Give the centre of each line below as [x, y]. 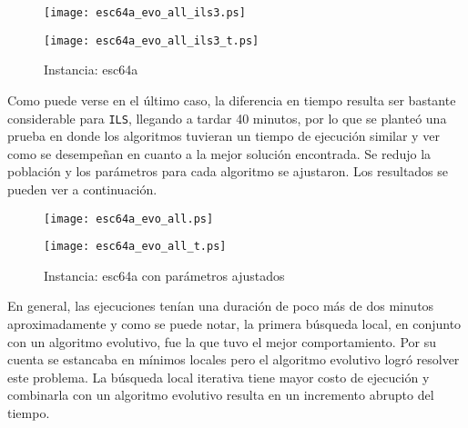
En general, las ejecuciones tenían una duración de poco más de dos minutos [221, 306]
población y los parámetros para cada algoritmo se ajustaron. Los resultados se [228, 171]
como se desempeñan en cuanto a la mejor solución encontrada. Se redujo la [219, 153]
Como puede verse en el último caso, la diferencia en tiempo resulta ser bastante [232, 100]
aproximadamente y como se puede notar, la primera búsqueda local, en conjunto [234, 324]
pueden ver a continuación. [82, 189]
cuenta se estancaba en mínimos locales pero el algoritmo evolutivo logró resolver [234, 359]
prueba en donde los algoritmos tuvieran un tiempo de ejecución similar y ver [224, 136]
